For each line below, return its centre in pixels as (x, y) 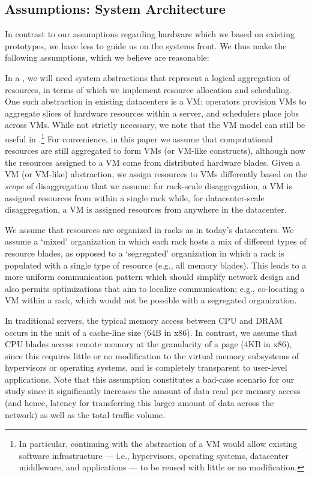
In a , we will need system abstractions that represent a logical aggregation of (148, 77)
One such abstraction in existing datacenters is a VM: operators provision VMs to (156, 101)
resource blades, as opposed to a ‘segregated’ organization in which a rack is (145, 253)
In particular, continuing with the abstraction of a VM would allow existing (158, 444)
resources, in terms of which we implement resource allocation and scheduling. (148, 89)
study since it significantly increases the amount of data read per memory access (153, 391)
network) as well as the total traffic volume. (85, 414)
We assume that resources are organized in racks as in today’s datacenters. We (149, 229)
